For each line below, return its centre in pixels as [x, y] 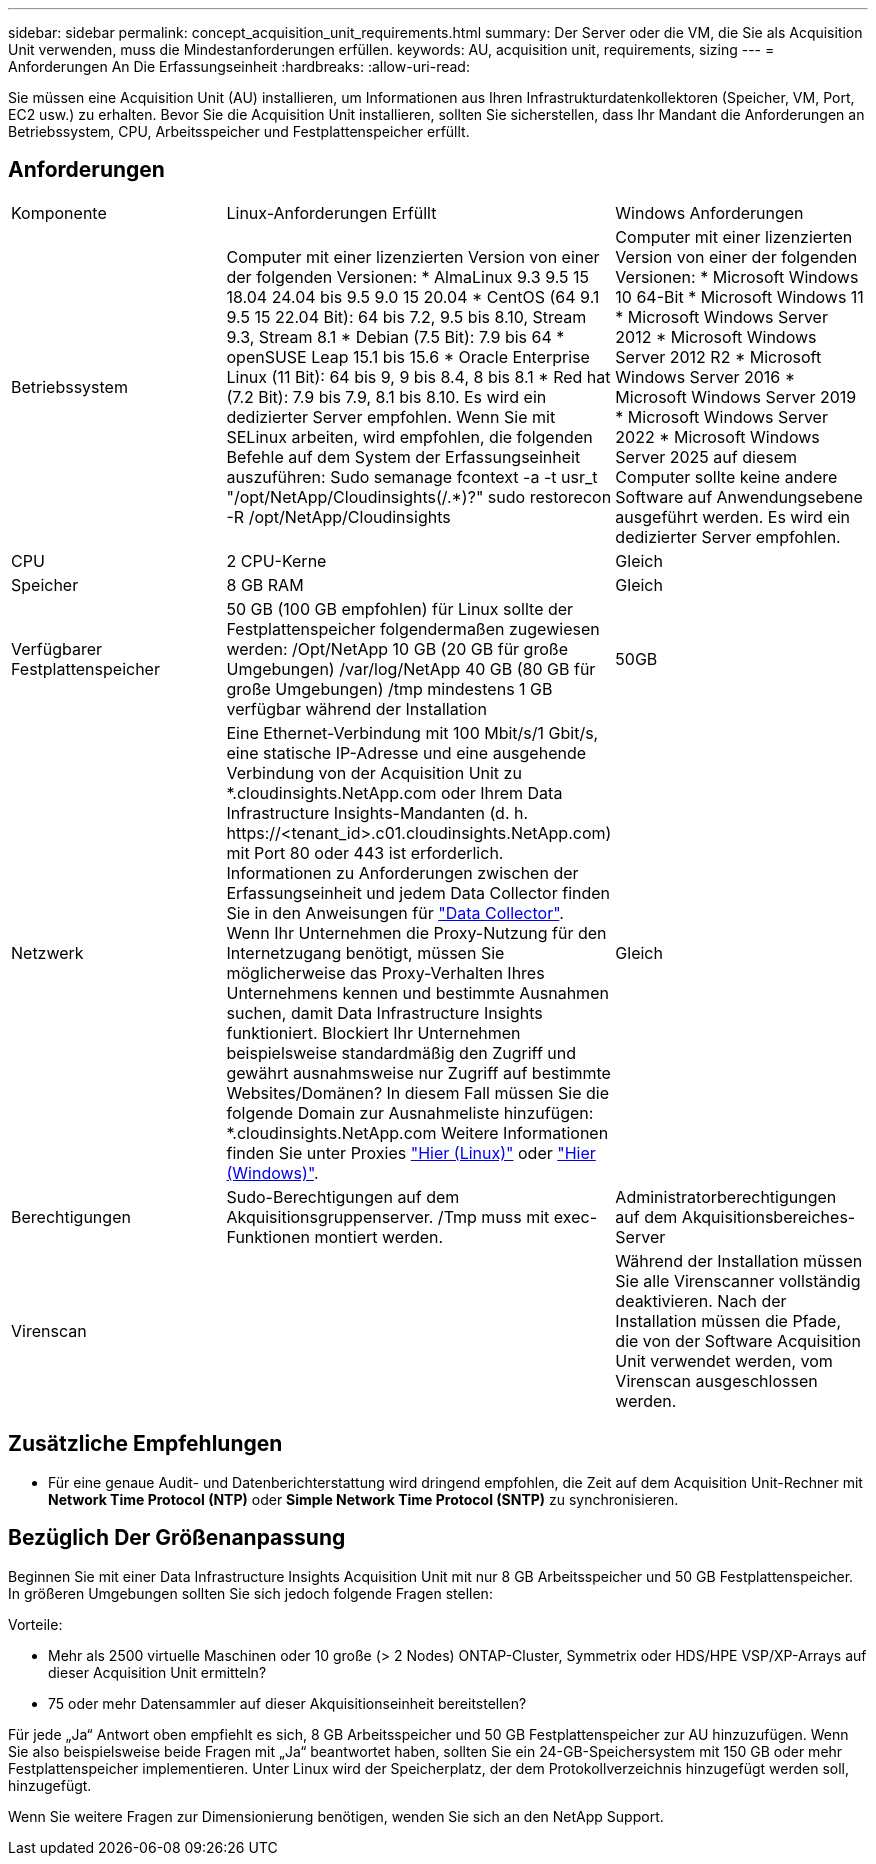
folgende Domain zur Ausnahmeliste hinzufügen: [410, 1112]
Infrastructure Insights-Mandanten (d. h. [377, 812]
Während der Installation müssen [739, 1260]
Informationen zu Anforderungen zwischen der [402, 872]
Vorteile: [35, 1624]
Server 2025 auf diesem [706, 456]
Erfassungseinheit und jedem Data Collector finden [418, 892]
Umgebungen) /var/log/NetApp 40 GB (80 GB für [411, 668]
